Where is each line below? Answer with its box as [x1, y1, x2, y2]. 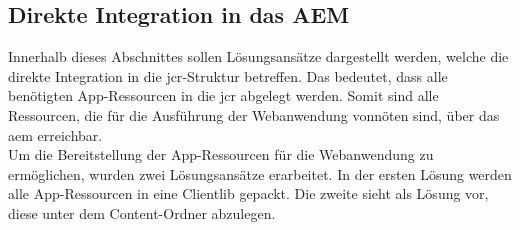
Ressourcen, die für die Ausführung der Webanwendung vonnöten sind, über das [8, 104, 500, 125]
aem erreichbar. [8, 124, 103, 145]
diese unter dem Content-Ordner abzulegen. [8, 202, 276, 223]
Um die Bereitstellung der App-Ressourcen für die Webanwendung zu [8, 144, 434, 165]
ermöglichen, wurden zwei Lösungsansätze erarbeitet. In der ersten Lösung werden [8, 163, 512, 184]
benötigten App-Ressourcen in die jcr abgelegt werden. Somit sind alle [8, 85, 439, 106]
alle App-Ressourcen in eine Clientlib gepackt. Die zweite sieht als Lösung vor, [8, 183, 489, 204]
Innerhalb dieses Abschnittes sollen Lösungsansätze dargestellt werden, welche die [8, 46, 509, 67]
